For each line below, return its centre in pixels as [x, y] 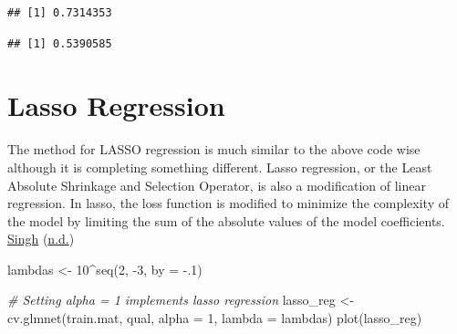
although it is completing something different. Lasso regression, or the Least [220, 167]
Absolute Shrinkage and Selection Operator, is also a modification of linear [217, 185]
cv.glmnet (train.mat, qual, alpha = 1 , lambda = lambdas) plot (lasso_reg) [215, 318]
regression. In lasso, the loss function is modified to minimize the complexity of [228, 203]
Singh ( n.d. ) [41, 239]
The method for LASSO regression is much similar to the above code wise [214, 149]
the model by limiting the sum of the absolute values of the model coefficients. [226, 220]
